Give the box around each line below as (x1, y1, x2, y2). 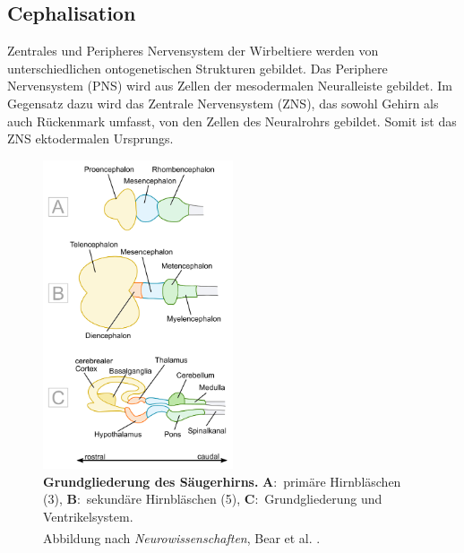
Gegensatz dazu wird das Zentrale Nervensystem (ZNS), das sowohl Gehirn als (7, 93, 439, 112)
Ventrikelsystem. (43, 507, 133, 526)
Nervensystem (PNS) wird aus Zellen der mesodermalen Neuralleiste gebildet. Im (7, 76, 452, 95)
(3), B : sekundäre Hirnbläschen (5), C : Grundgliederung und (43, 489, 382, 508)
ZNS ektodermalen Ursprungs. (7, 129, 174, 148)
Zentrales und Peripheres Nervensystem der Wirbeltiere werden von (7, 41, 379, 60)
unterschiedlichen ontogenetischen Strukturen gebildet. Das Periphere (7, 58, 388, 77)
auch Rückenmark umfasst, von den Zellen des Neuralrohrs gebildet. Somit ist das (7, 111, 457, 130)
